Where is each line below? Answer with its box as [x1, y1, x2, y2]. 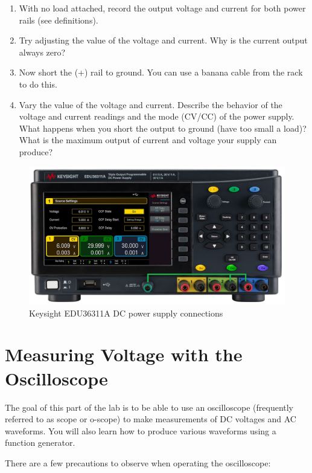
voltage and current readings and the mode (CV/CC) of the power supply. [19, 110, 294, 123]
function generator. [5, 436, 75, 449]
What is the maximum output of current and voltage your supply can [19, 134, 277, 146]
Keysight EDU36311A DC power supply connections [29, 306, 223, 319]
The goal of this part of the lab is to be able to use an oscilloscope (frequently [5, 401, 294, 413]
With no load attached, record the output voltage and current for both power [19, 2, 306, 14]
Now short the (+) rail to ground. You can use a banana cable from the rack [19, 66, 303, 79]
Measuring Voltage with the [5, 342, 243, 367]
